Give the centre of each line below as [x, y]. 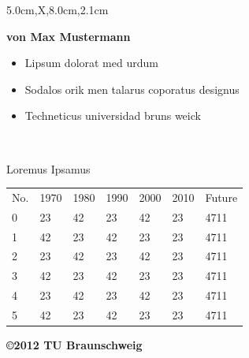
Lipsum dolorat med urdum [91, 63]
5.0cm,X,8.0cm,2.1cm [58, 9]
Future [221, 197]
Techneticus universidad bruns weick [113, 116]
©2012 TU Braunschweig [74, 345]
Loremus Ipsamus [48, 168]
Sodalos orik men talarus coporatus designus [132, 89]
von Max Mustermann [69, 36]
